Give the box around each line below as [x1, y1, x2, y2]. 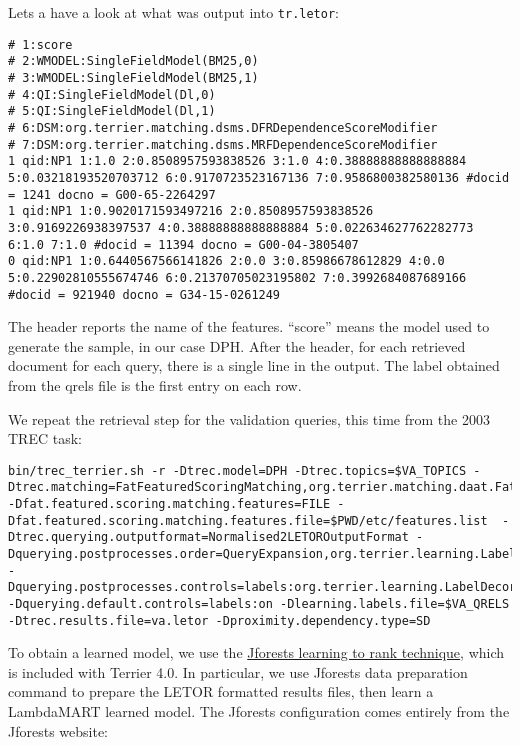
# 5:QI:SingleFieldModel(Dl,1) [8, 104, 216, 119]
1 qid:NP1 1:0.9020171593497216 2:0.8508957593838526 [8, 204, 374, 219]
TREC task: [8, 428, 82, 449]
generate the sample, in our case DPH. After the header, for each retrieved [8, 335, 466, 356]
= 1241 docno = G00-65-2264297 [8, 187, 216, 202]
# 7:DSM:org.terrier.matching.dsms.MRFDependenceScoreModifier [8, 137, 438, 152]
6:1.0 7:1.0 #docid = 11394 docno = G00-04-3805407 [8, 237, 359, 252]
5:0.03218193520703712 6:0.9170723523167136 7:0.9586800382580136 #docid [8, 170, 510, 185]
